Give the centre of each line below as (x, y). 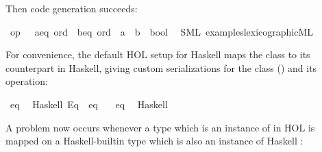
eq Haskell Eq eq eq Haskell (89, 104)
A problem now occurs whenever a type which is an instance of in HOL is (160, 127)
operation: (27, 81)
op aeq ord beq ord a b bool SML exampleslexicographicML (162, 31)
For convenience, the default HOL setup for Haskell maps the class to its (158, 54)
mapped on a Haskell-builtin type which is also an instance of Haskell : (154, 141)
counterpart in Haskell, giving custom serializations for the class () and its (161, 67)
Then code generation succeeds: (72, 8)
